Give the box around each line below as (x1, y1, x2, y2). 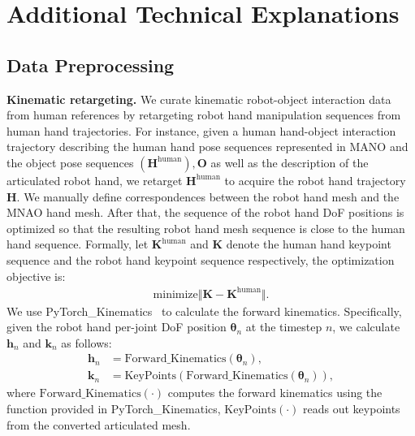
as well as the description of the (210, 153, 369, 171)
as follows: (61, 334, 112, 351)
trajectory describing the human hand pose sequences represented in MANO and (6, 138, 409, 155)
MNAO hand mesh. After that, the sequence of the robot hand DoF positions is (6, 204, 404, 221)
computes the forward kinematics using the (167, 384, 383, 401)
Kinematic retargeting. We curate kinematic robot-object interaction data (6, 90, 391, 107)
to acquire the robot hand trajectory (224, 171, 406, 188)
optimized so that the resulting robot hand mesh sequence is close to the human (6, 219, 405, 236)
